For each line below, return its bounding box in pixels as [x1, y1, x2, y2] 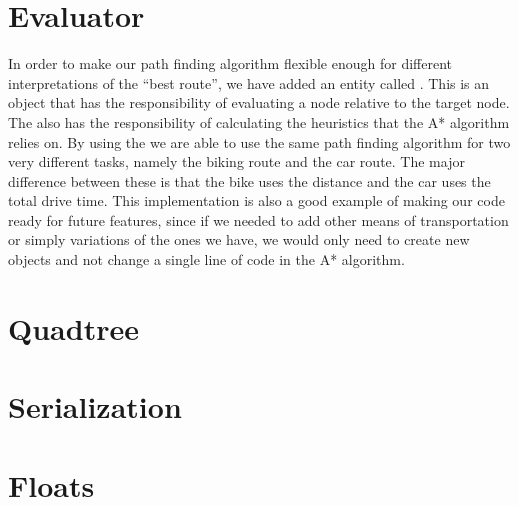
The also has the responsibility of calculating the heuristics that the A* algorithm [8, 111, 510, 132]
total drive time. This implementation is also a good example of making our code [8, 190, 505, 211]
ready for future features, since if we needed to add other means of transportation [8, 209, 509, 230]
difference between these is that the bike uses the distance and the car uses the [8, 170, 491, 191]
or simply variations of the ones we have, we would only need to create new [8, 229, 470, 250]
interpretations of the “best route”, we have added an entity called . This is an [8, 72, 490, 93]
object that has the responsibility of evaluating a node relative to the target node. [8, 92, 510, 113]
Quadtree [8, 307, 139, 348]
